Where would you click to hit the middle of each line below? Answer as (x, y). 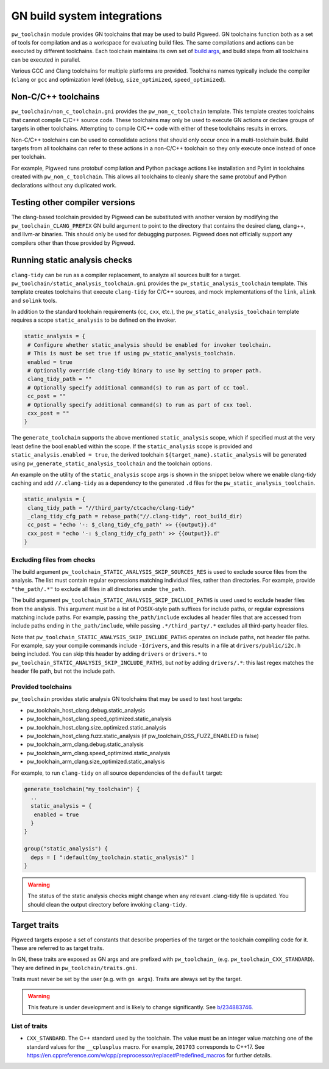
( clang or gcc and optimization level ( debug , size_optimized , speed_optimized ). (119, 79)
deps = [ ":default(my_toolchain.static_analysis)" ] (113, 857)
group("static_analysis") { (66, 849)
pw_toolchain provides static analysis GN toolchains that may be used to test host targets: (127, 699)
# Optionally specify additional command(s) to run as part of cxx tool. (140, 405)
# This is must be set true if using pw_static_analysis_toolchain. (132, 353)
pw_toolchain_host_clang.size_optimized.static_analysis (97, 727)
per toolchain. (29, 157)
